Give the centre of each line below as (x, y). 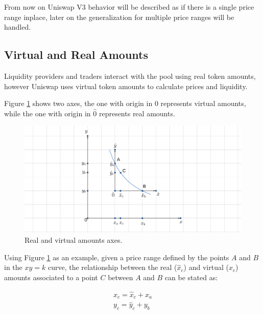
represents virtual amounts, (203, 103)
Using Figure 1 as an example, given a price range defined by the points (117, 257)
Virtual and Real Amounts (76, 55)
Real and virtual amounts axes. (74, 240)
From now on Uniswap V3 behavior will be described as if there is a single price (129, 7)
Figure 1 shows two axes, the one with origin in (78, 103)
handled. (18, 27)
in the (13, 267)
